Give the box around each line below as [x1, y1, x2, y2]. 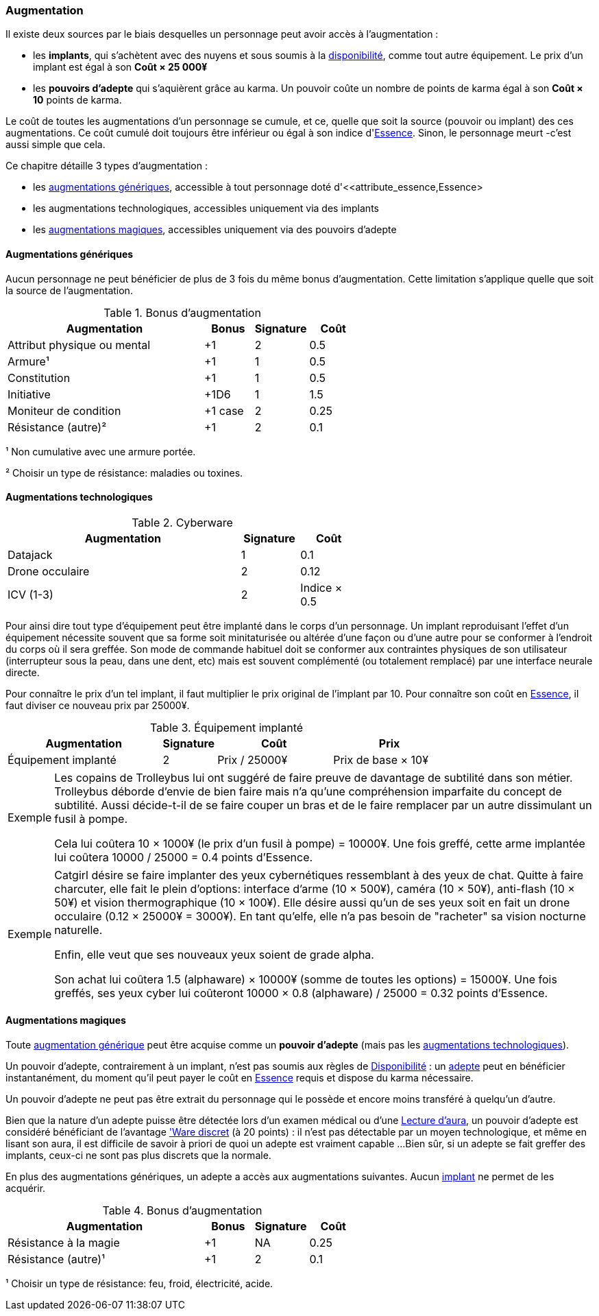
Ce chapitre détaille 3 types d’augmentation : [5, 160, 208, 172]
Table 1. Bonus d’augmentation [103, 305, 261, 320]
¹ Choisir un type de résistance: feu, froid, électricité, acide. [5, 1278, 273, 1290]
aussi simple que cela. [5, 139, 106, 151]
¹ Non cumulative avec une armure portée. [5, 445, 196, 457]
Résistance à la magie [8, 1236, 120, 1250]
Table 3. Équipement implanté [149, 720, 304, 734]
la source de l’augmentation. [5, 284, 133, 296]
